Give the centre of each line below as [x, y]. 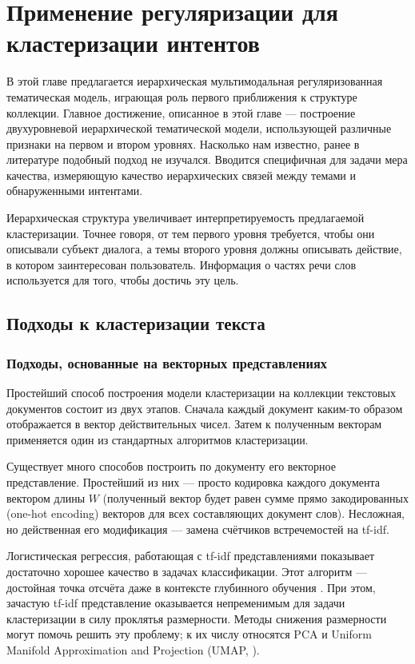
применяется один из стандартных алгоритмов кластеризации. [158, 439]
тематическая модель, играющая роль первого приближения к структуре [182, 96]
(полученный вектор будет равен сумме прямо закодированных [255, 497]
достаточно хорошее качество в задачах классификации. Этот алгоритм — [187, 571]
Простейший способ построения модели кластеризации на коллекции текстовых [201, 393]
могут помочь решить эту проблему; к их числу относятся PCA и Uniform [189, 634]
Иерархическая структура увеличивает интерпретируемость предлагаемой [186, 218]
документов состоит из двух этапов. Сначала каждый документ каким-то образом [205, 408]
